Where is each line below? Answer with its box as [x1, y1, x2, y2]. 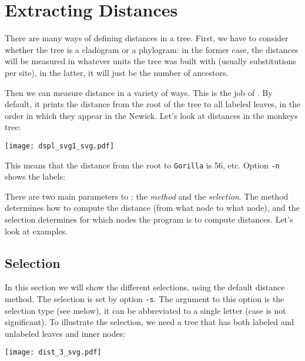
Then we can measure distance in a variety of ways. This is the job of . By [5, 86, 273, 98]
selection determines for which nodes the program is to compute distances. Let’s [5, 213, 293, 225]
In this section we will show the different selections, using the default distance [5, 281, 285, 293]
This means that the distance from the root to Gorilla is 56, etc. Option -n [5, 158, 280, 171]
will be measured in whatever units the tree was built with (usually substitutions [5, 55, 296, 67]
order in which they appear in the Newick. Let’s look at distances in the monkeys [5, 109, 298, 121]
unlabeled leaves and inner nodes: [5, 327, 126, 339]
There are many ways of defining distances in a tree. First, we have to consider [5, 32, 289, 44]
